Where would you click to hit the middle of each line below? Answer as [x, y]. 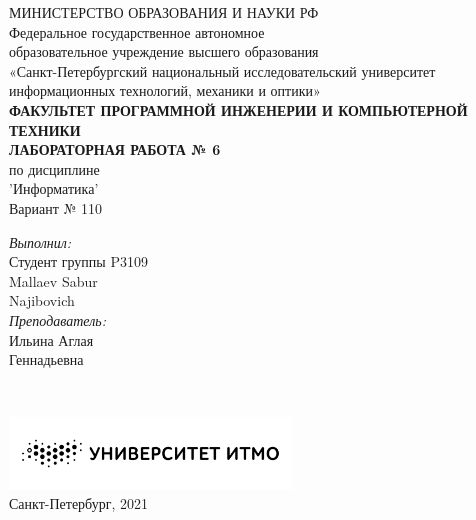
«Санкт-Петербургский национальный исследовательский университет [222, 70]
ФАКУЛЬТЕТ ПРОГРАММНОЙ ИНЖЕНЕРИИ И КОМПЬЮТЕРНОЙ [238, 109]
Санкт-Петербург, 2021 [78, 503]
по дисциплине [54, 168]
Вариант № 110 [56, 207]
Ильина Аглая [51, 339]
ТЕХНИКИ [45, 129]
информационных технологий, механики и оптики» [165, 90]
